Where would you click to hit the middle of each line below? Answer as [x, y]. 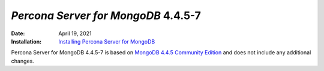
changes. [22, 61]
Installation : [26, 41]
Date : [18, 33]
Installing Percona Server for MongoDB [107, 41]
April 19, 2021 [75, 33]
